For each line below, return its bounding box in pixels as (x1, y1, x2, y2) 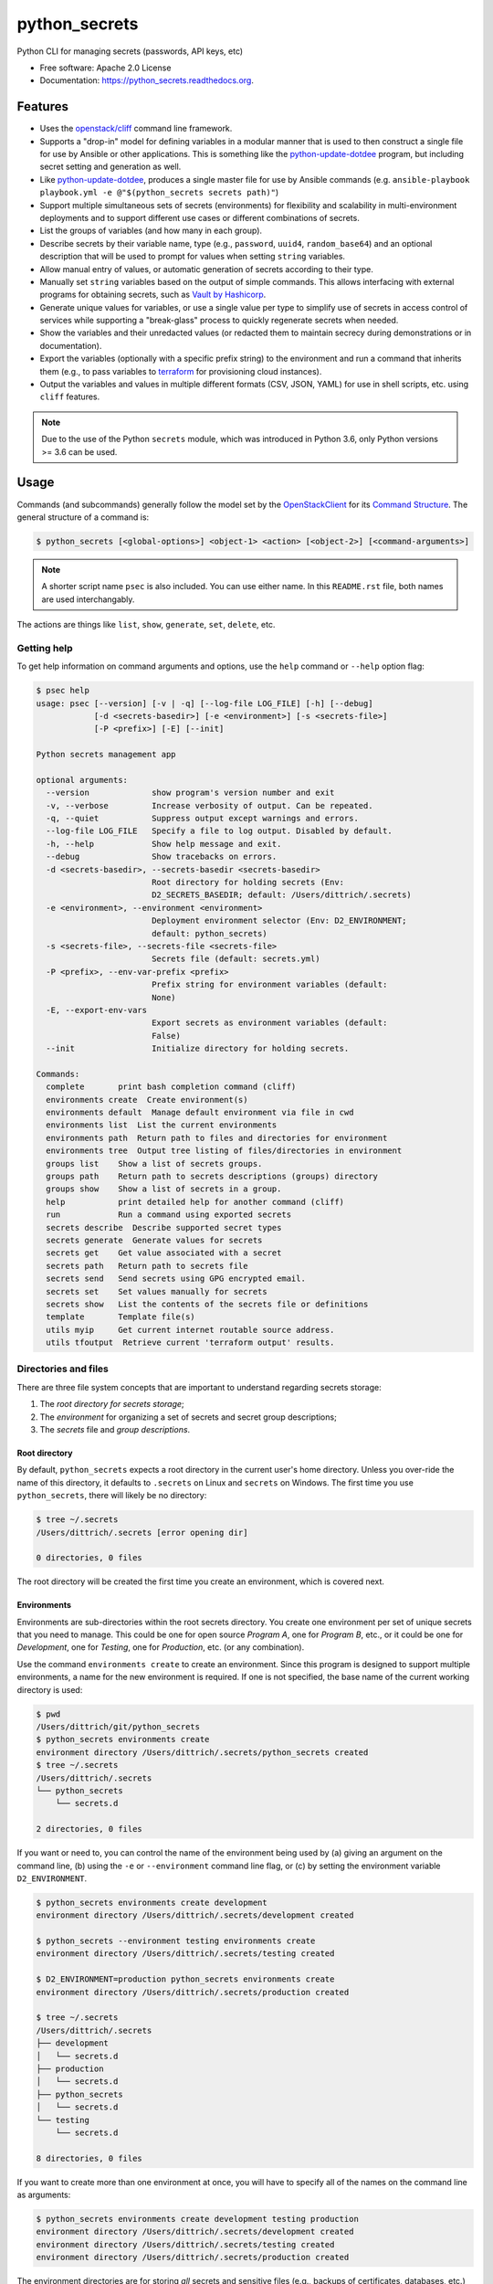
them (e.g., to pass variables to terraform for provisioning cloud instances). (39, 365, 322, 376)
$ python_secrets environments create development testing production (36, 2214, 360, 2225)
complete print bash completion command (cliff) (46, 1082, 297, 1092)
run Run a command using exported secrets (46, 1210, 292, 1220)
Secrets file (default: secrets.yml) (151, 954, 320, 964)
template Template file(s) (46, 1312, 195, 1322)
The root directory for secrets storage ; (39, 1399, 184, 1410)
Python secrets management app (36, 749, 177, 760)
